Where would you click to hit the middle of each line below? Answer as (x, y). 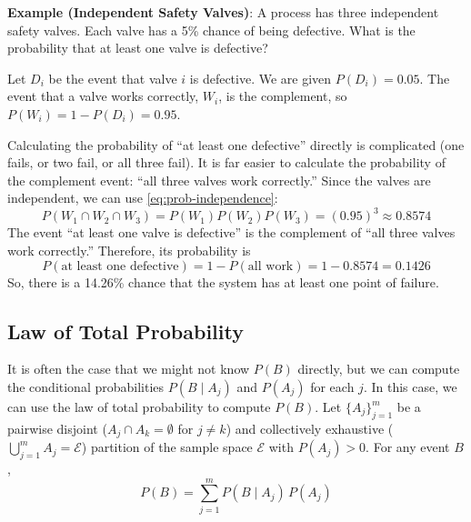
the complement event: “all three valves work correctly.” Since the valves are (219, 180)
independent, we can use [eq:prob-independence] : (143, 198)
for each (332, 387)
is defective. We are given (261, 78)
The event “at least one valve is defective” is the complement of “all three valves (231, 232)
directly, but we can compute (379, 369)
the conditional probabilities (86, 387)
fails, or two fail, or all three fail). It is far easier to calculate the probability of (226, 162)
